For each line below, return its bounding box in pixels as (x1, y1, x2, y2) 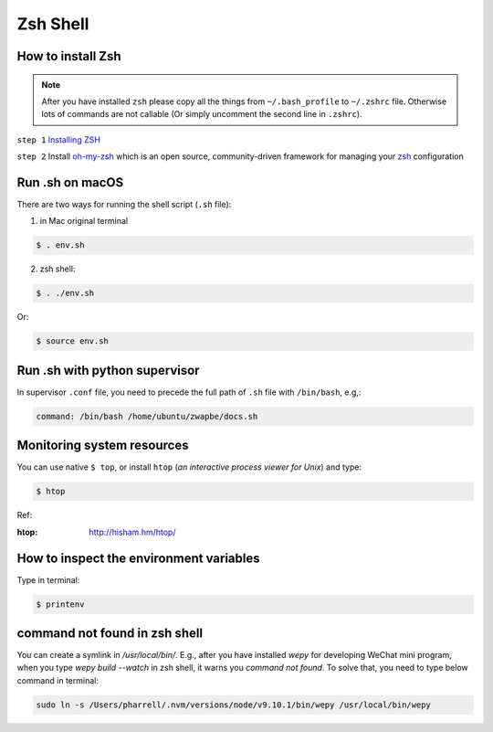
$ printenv (36, 599, 85, 610)
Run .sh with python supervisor (16, 362, 200, 378)
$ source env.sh (36, 336, 110, 346)
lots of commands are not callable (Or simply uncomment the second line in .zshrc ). (41, 109, 362, 120)
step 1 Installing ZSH (16, 133, 100, 145)
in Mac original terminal (39, 216, 128, 227)
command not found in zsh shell (16, 625, 204, 641)
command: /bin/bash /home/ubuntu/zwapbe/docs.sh (36, 411, 258, 421)
